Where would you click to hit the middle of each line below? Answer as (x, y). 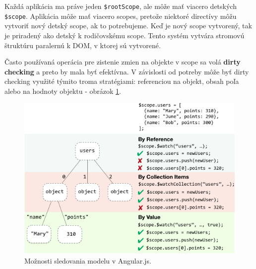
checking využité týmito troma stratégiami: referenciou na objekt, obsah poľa (122, 81)
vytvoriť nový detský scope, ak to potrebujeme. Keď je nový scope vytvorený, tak (128, 26)
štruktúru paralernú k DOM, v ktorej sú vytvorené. (83, 45)
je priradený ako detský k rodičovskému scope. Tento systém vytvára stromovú (125, 35)
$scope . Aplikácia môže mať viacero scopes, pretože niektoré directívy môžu (121, 16)
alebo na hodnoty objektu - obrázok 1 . (63, 91)
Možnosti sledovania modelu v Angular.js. (88, 260)
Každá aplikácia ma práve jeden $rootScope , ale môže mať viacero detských (121, 6)
